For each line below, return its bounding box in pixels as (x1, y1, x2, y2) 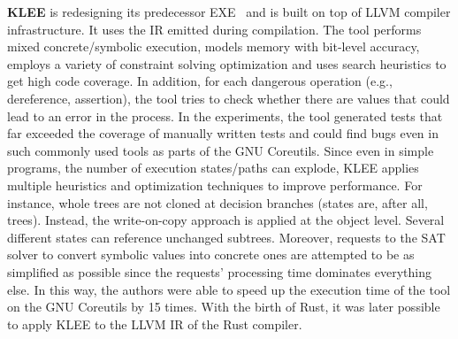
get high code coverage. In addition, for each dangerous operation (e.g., (7, 72, 393, 90)
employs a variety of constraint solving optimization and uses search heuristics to (7, 54, 447, 73)
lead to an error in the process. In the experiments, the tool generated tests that (7, 106, 443, 125)
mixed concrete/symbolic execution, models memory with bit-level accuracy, (7, 37, 420, 56)
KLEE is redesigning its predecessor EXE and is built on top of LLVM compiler (7, 3, 451, 20)
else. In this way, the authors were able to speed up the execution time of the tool (7, 280, 451, 298)
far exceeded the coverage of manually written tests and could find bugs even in (7, 124, 439, 143)
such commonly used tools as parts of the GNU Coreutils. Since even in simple (7, 141, 434, 159)
